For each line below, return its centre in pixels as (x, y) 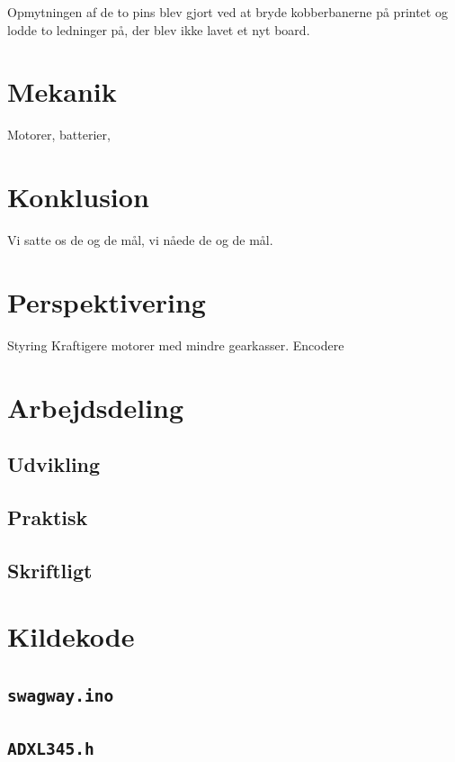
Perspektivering (107, 301)
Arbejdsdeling (96, 407)
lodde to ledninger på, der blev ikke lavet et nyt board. (159, 29)
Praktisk (48, 517)
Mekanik (62, 91)
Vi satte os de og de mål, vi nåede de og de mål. (140, 240)
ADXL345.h (51, 749)
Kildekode (71, 636)
